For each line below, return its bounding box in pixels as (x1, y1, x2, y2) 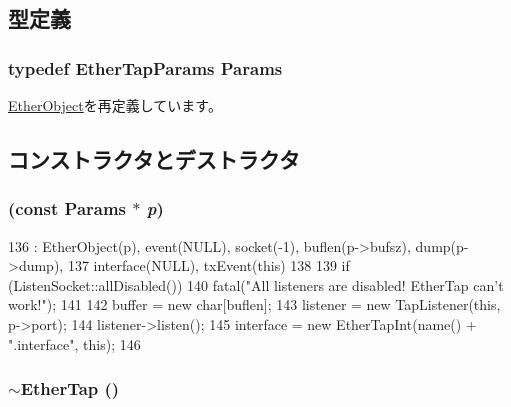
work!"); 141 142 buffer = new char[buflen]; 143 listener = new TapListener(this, (8, 294, 501, 315)
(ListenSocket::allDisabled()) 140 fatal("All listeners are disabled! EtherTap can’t (8, 274, 504, 295)
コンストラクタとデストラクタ (8, 143, 300, 174)
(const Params (8, 196, 127, 221)
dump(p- (415, 235, 469, 256)
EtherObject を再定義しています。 (8, 95, 222, 115)
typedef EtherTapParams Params (8, 55, 283, 80)
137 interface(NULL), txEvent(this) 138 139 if (67, 255, 350, 276)
